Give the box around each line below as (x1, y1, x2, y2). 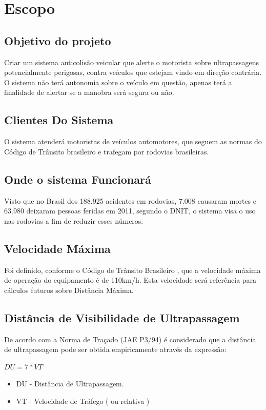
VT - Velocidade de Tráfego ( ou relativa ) (16, 395, 150, 406)
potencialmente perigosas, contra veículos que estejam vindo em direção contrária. (4, 67, 262, 77)
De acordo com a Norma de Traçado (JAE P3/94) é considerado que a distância (4, 334, 256, 344)
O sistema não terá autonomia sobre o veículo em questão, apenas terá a (4, 76, 232, 87)
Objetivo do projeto (4, 32, 111, 48)
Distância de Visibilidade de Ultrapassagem (4, 309, 240, 325)
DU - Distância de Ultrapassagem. (16, 378, 124, 389)
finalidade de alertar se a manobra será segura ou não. (4, 87, 174, 97)
